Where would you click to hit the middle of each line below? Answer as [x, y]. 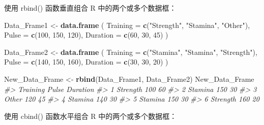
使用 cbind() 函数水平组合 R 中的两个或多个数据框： [91, 116]
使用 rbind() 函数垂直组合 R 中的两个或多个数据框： [90, 8]
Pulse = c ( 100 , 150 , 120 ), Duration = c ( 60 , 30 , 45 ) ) [86, 35]
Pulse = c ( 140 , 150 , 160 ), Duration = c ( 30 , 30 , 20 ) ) [86, 62]
